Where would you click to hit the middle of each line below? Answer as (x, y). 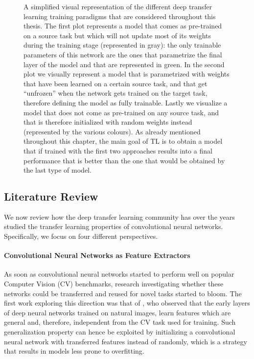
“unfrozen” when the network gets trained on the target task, (115, 93)
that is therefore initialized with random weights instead (108, 122)
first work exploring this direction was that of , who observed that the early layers (127, 303)
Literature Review (51, 196)
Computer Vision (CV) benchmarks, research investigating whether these (114, 284)
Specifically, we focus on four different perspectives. (81, 236)
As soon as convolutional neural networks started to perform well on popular (119, 274)
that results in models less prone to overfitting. (74, 351)
